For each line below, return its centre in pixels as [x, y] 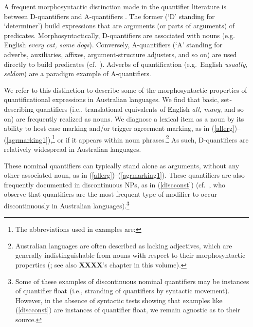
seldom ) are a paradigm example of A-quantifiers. [78, 73]
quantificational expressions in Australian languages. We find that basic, [111, 99]
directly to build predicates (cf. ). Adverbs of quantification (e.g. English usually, [126, 64]
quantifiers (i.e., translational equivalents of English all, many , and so [140, 109]
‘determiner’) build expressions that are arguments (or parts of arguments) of [119, 26]
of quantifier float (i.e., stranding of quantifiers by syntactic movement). [122, 291]
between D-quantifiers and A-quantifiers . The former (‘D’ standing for [109, 16]
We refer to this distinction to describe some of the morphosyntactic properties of [126, 90]
